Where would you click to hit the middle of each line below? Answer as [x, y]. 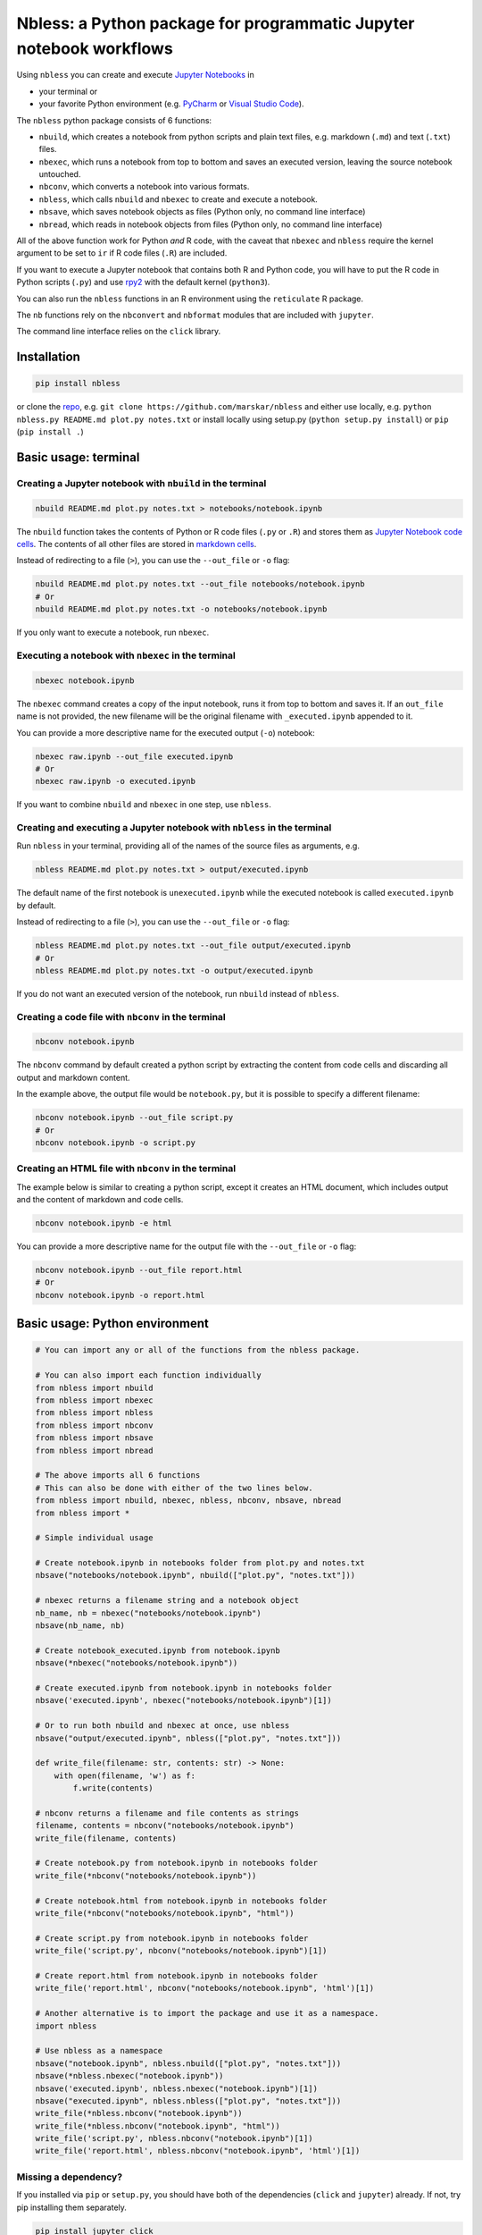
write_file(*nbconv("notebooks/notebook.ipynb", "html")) [165, 1914]
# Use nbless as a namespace [99, 2051]
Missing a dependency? [70, 2177]
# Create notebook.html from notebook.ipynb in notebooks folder [181, 1901]
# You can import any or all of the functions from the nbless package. [198, 1350]
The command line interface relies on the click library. [119, 332]
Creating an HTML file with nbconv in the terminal [126, 1168]
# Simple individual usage [94, 1538]
